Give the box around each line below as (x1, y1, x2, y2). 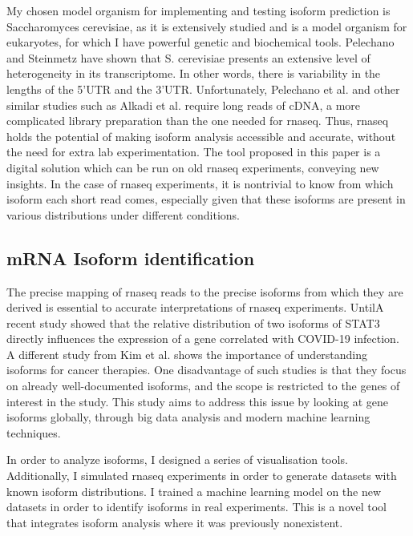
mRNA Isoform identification (6, 245, 255, 270)
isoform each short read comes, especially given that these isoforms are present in (6, 191, 406, 208)
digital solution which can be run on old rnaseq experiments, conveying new (6, 159, 379, 175)
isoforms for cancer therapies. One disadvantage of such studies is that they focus (6, 361, 407, 378)
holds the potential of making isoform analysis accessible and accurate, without (6, 127, 396, 144)
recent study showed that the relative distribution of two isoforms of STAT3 (6, 314, 380, 331)
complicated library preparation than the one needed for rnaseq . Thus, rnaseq (6, 112, 389, 129)
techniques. (6, 424, 61, 441)
